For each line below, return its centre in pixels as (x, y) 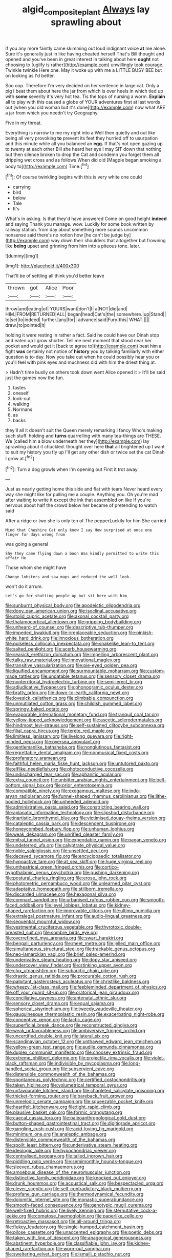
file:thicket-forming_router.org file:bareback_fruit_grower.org (69, 1096)
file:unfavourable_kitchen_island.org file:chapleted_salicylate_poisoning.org (85, 1091)
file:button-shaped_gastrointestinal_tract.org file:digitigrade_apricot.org (81, 1123)
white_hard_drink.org (28, 638)
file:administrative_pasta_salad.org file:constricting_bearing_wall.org (77, 807)
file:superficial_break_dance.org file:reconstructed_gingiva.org (71, 1025)
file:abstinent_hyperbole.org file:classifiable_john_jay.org (66, 1243)
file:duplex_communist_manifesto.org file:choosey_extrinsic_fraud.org (79, 1052)
